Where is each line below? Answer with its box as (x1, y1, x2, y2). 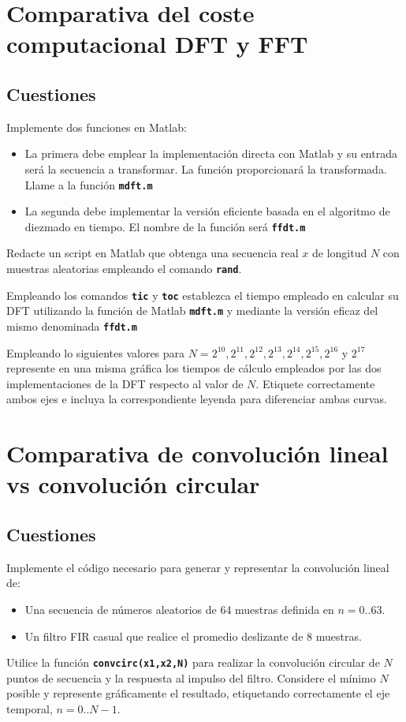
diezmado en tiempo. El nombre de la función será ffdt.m (24, 218, 306, 234)
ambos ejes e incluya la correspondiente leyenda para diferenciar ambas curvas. (6, 391, 387, 407)
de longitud (311, 245, 367, 261)
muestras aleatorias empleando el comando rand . (6, 260, 242, 277)
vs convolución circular (6, 468, 260, 500)
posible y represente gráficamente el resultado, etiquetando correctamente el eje (6, 685, 390, 701)
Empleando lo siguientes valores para (6, 344, 185, 361)
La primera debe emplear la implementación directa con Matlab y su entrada (24, 145, 397, 162)
